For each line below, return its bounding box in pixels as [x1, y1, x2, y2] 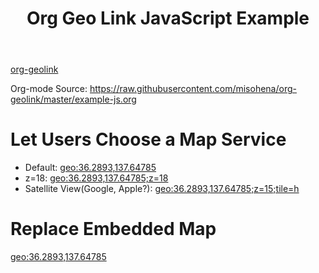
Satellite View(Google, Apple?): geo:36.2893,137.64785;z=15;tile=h [24, 183, 300, 195]
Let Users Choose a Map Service [10, 128, 287, 151]
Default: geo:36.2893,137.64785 [24, 162, 157, 174]
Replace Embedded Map [10, 218, 217, 241]
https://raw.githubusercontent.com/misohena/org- [89, 83, 297, 95]
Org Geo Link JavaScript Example [26, 7, 310, 30]
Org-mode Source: [10, 83, 88, 95]
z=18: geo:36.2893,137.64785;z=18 [24, 172, 169, 184]
